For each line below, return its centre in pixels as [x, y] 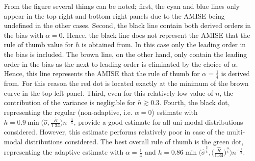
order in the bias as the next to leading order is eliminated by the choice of [117, 64]
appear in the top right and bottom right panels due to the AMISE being [115, 15]
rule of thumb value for [39, 44]
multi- [236, 132]
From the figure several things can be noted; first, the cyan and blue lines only [122, 6]
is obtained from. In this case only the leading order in [164, 44]
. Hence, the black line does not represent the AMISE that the [156, 35]
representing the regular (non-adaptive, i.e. [68, 112]
